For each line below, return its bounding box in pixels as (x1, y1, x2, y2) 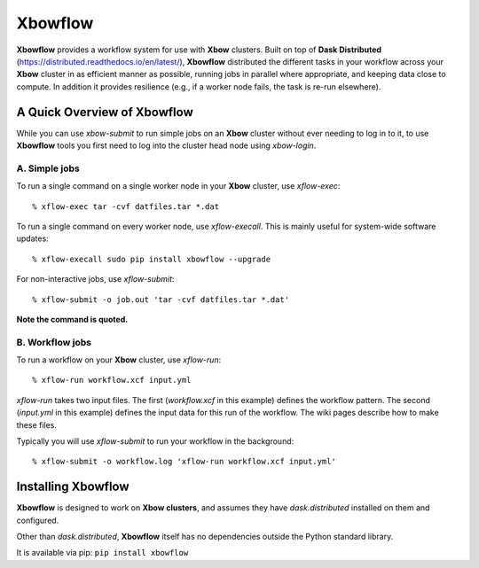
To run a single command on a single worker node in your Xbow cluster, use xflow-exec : (16, 181, 341, 191)
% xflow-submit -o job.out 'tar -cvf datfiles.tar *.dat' (32, 294, 290, 305)
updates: (16, 233, 49, 244)
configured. (16, 515, 59, 525)
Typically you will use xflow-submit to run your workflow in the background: (16, 435, 294, 447)
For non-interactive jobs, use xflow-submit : (16, 274, 175, 284)
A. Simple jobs (16, 162, 80, 175)
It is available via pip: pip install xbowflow (16, 548, 189, 558)
